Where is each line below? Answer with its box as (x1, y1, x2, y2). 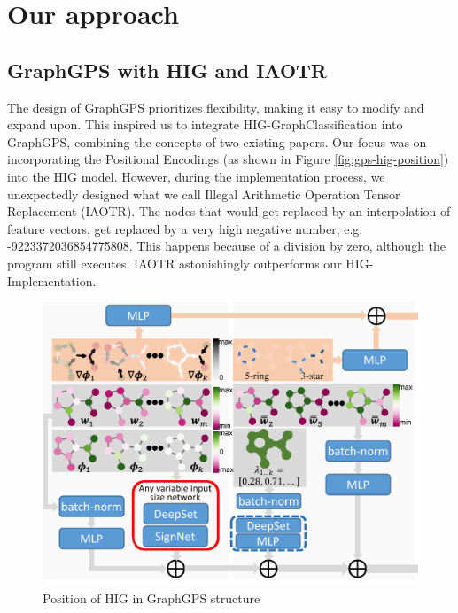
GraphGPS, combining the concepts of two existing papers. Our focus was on (7, 132, 427, 151)
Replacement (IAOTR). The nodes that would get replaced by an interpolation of (7, 202, 451, 221)
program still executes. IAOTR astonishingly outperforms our (7, 253, 342, 272)
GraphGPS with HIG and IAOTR (7, 56, 327, 83)
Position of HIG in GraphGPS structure (43, 588, 260, 607)
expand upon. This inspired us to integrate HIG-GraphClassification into (7, 115, 403, 134)
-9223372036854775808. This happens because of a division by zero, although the (7, 237, 446, 255)
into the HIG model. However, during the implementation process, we (7, 167, 385, 185)
